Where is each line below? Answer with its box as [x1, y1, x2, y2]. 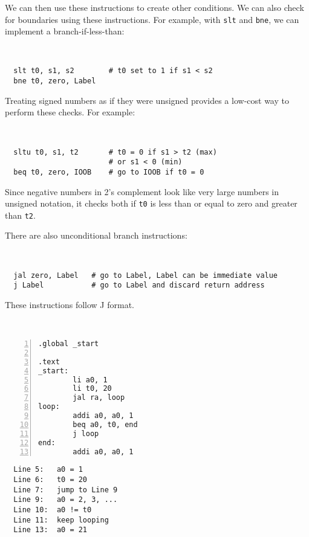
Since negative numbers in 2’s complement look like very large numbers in [5, 185, 279, 198]
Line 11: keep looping [13, 515, 109, 524]
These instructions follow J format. [5, 298, 135, 310]
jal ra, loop [73, 393, 125, 402]
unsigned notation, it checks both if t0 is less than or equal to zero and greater [5, 197, 298, 210]
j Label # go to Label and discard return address [13, 281, 265, 290]
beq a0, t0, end [73, 420, 138, 429]
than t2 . [5, 208, 36, 221]
